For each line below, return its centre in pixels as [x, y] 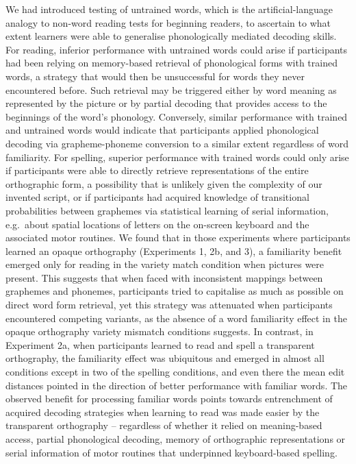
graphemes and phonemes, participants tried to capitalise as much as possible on [175, 291]
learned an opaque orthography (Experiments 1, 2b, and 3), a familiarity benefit [174, 251]
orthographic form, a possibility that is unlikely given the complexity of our [164, 183]
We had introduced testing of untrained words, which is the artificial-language [169, 9]
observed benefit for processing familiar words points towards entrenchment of [169, 399]
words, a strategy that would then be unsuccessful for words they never [155, 76]
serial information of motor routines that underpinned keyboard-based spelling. [171, 452]
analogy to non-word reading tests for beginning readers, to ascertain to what [168, 22]
